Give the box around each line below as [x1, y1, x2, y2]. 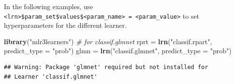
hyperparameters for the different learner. [4, 20, 127, 30]
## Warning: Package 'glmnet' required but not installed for [4, 64, 208, 71]
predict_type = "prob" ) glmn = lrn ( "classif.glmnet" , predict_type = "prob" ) [4, 46, 232, 56]
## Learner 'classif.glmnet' [4, 73, 98, 80]
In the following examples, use [4, 1, 93, 11]
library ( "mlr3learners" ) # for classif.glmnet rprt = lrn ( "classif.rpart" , [4, 36, 212, 46]
